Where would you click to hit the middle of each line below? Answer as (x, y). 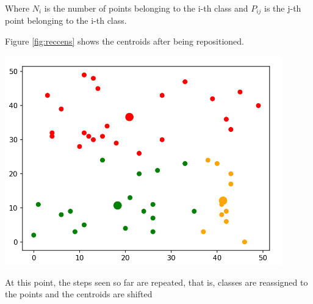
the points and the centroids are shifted (79, 294)
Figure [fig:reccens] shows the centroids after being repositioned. (125, 41)
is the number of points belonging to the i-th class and (146, 8)
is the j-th (283, 8)
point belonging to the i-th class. (66, 20)
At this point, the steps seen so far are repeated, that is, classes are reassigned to (156, 282)
